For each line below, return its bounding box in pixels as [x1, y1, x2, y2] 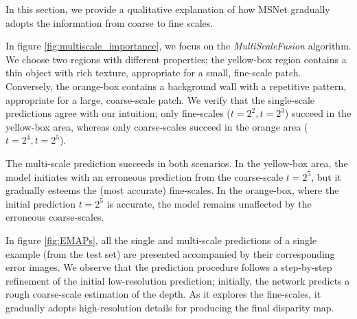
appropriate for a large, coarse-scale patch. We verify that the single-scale [5, 92, 315, 107]
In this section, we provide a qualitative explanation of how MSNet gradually [5, 2, 330, 16]
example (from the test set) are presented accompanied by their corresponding [5, 246, 335, 261]
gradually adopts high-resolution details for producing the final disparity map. [5, 300, 334, 314]
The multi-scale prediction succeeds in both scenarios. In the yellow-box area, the [5, 155, 348, 170]
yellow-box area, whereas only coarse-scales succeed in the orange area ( [5, 119, 308, 133]
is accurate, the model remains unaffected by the [106, 196, 312, 210]
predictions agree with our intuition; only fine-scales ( [5, 106, 231, 120]
